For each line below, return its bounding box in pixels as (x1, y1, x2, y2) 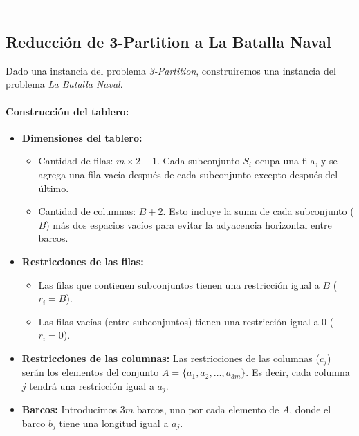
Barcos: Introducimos (21, 402, 118, 417)
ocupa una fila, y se (255, 153, 338, 168)
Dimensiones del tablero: (21, 130, 142, 144)
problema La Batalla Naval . (6, 77, 123, 91)
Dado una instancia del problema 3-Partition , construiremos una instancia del (6, 63, 336, 77)
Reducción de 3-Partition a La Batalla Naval (6, 30, 331, 52)
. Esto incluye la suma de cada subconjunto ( (163, 204, 354, 218)
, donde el (289, 402, 331, 417)
